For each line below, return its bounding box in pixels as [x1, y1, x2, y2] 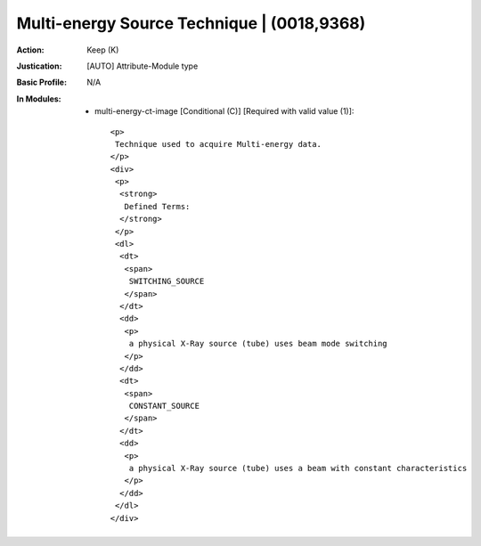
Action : [16, 45, 45, 55]
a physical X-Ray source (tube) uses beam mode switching [128, 338, 387, 349]
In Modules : [16, 94, 61, 104]
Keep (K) [86, 45, 119, 55]
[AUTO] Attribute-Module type [86, 61, 199, 71]
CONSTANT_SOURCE [128, 401, 200, 412]
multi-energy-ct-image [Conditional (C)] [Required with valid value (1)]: [94, 106, 355, 117]
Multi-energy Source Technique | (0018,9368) [16, 13, 366, 33]
